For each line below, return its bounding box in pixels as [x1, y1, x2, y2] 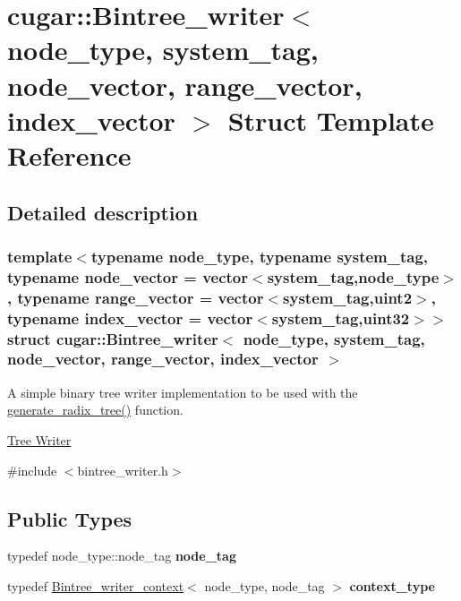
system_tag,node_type [267, 265, 440, 288]
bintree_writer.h [77, 460, 168, 479]
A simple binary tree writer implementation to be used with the [7, 382, 358, 401]
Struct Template [227, 101, 434, 138]
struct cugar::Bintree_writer [7, 327, 218, 349]
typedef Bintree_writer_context [7, 576, 184, 595]
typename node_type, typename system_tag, [90, 245, 429, 267]
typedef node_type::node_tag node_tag [7, 546, 236, 565]
